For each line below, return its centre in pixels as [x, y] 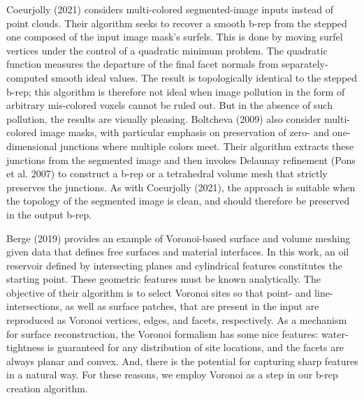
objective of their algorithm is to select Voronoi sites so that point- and [159, 292]
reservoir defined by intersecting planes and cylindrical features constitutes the [174, 265]
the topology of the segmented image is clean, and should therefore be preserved [178, 201]
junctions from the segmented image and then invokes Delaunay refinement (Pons [181, 160]
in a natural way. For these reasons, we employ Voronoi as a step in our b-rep [172, 375]
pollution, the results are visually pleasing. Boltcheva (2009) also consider [164, 118]
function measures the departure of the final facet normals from [143, 64]
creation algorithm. [47, 388]
